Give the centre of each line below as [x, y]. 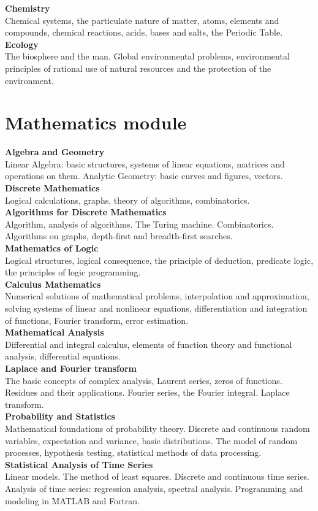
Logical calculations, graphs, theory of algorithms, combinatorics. [127, 200]
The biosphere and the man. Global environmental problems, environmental [147, 56]
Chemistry [28, 8]
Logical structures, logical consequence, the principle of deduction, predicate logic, [159, 260]
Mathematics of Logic [52, 248]
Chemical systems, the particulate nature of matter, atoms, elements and [142, 20]
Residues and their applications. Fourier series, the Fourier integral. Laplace [147, 392]
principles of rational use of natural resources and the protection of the [138, 68]
